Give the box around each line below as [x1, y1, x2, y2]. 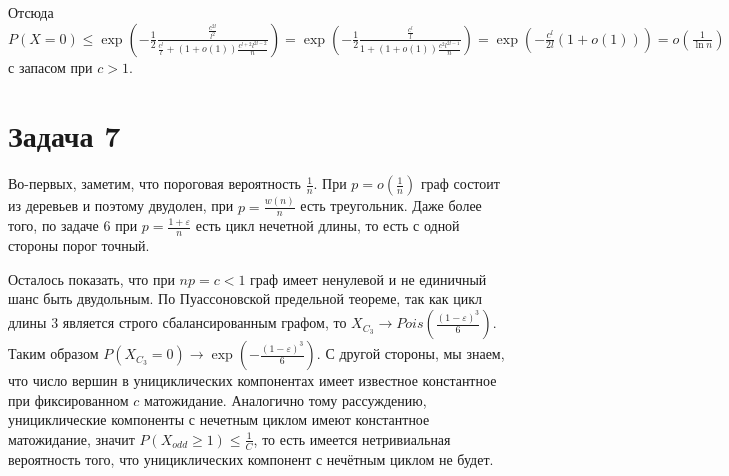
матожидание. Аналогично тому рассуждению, [143, 389, 427, 410]
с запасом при [8, 56, 93, 77]
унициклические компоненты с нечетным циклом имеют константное [8, 409, 430, 430]
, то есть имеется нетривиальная [253, 428, 451, 449]
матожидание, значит [8, 428, 135, 449]
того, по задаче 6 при [8, 215, 138, 236]
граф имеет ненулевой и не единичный [250, 268, 487, 289]
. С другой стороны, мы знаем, [316, 343, 505, 364]
